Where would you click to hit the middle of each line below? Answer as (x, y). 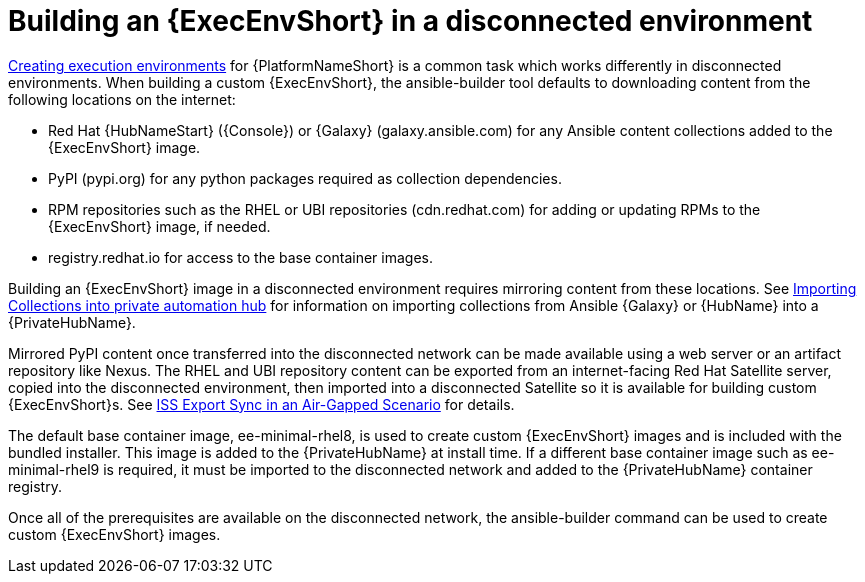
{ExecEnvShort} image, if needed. (159, 226)
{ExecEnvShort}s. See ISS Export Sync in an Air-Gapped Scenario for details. (261, 404)
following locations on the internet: (122, 99)
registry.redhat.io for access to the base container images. (240, 257)
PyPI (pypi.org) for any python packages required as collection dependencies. (305, 178)
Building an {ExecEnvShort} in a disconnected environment (410, 21)
